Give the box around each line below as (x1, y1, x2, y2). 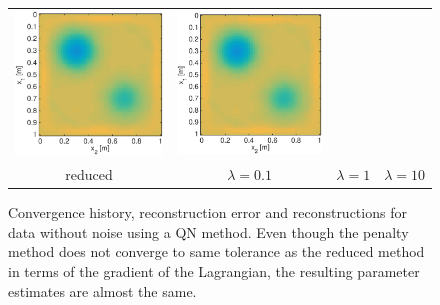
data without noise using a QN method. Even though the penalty (8, 221, 409, 242)
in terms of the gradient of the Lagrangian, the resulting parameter (8, 261, 420, 282)
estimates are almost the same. (8, 280, 197, 301)
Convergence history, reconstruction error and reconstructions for (8, 202, 407, 223)
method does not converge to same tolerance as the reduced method (8, 241, 425, 262)
